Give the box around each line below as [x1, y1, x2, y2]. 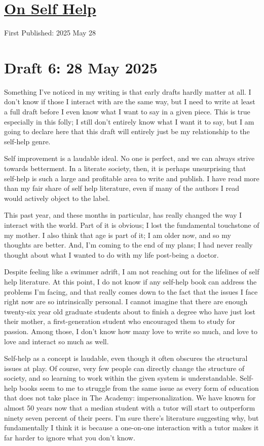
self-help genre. [4, 136, 51, 146]
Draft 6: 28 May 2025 [4, 57, 158, 77]
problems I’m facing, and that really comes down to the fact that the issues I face [4, 286, 258, 297]
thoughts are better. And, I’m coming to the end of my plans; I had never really [4, 239, 253, 250]
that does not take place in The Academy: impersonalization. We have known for [4, 392, 256, 403]
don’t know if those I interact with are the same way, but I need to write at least [4, 96, 255, 107]
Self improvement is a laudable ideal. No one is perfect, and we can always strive [4, 153, 255, 164]
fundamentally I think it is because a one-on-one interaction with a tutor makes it [4, 422, 259, 433]
